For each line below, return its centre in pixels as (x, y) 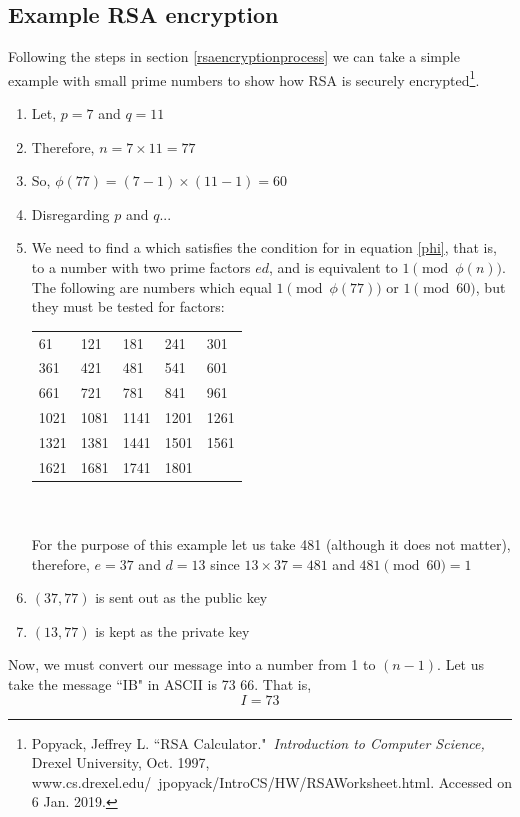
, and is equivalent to (333, 267)
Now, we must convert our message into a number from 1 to (192, 664)
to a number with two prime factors (141, 267)
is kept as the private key (172, 630)
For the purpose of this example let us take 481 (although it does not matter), (271, 544)
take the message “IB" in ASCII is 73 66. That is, (160, 684)
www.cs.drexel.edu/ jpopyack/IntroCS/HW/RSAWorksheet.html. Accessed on (271, 781)
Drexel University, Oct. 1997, (120, 762)
